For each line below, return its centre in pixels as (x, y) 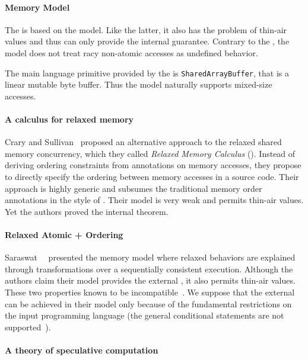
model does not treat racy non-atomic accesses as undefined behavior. (131, 52)
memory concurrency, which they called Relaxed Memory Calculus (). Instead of (150, 153)
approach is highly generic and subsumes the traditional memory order (134, 188)
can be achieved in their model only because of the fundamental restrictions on (148, 303)
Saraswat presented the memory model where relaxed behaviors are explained (150, 257)
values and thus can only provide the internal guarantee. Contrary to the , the (147, 41)
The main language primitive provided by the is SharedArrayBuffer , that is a (147, 73)
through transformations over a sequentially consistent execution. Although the (149, 269)
